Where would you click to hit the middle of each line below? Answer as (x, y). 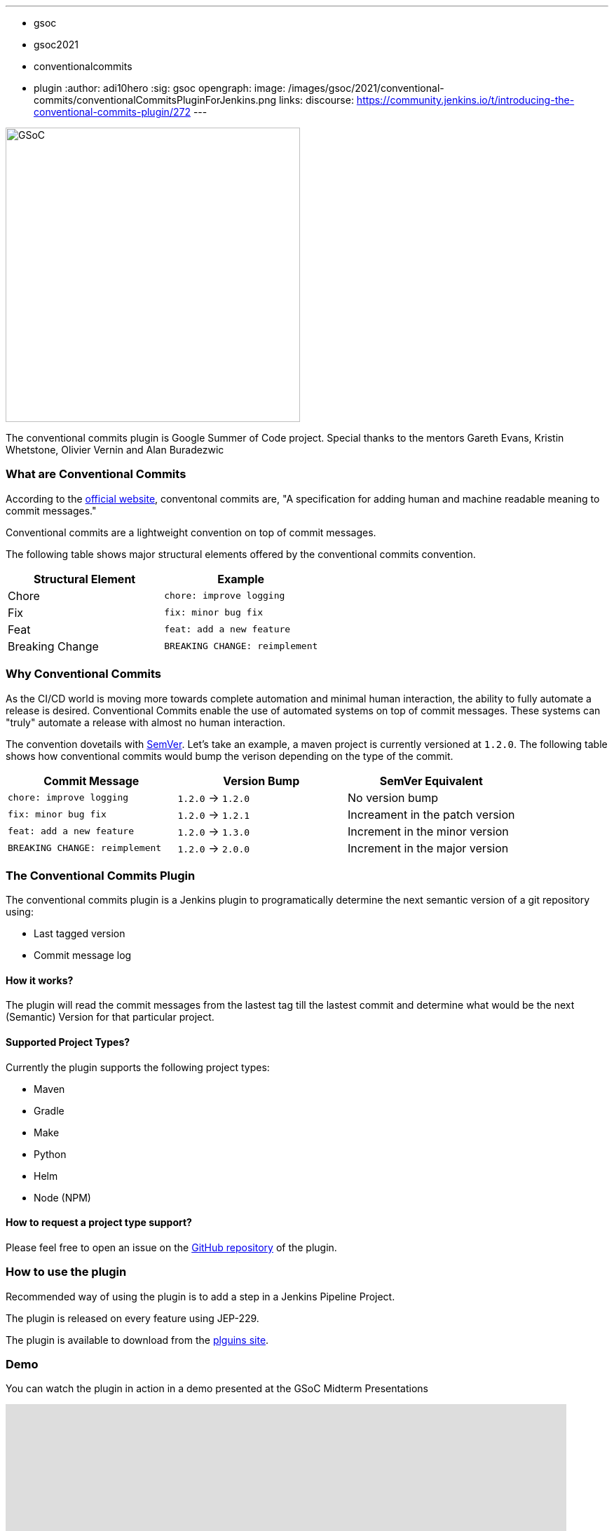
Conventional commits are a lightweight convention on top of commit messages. (191, 532)
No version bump (393, 797)
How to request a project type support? (99, 1223)
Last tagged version (80, 934)
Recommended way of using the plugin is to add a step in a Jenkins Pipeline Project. (200, 1296)
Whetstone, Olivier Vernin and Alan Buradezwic (115, 450)
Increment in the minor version (428, 831)
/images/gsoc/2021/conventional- (366, 88)
